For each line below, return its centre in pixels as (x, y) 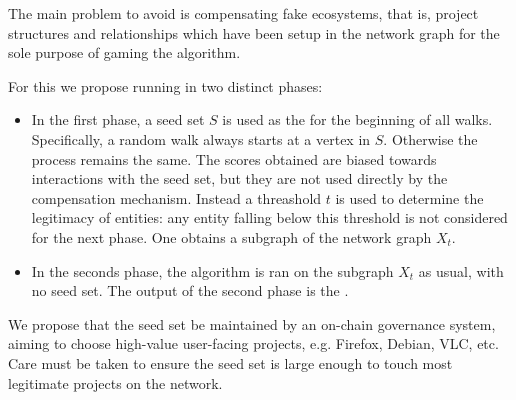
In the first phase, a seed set (118, 119)
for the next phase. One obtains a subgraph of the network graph (231, 236)
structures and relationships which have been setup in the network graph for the (254, 32)
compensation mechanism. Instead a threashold (176, 197)
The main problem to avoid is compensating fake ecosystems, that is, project (243, 13)
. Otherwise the (430, 138)
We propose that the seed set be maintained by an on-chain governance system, (252, 323)
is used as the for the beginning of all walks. (357, 119)
